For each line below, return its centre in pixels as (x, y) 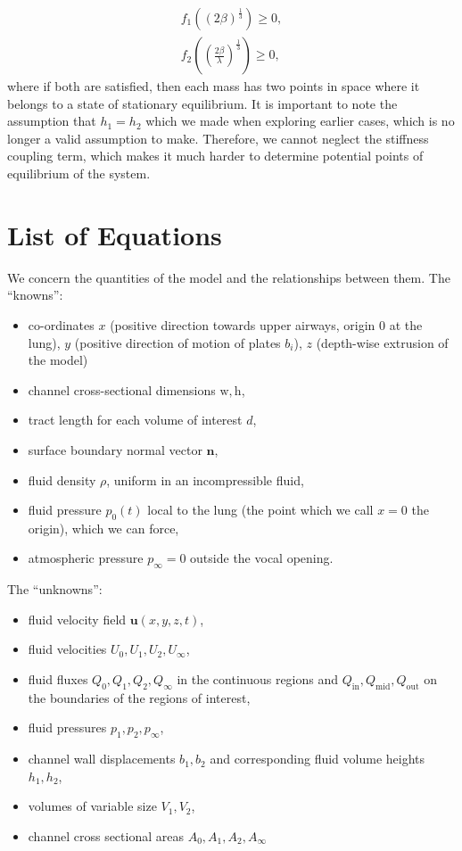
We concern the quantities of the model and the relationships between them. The (229, 277)
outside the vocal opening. (262, 558)
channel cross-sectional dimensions (122, 389)
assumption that (52, 121)
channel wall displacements (102, 759)
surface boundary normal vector (115, 449)
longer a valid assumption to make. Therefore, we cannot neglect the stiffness (218, 138)
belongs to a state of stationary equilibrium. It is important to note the (202, 103)
